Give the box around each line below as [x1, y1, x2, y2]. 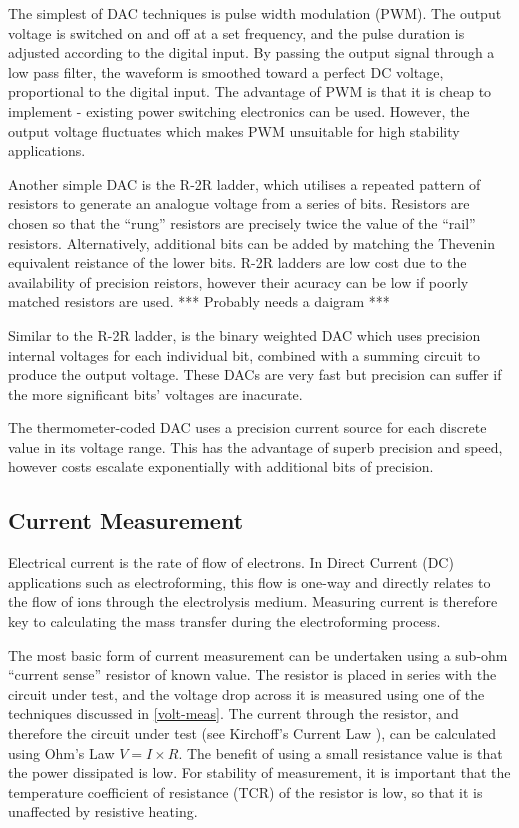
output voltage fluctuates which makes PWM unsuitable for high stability [8, 120, 460, 141]
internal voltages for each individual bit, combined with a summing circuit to [8, 344, 481, 365]
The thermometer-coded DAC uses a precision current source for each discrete [8, 417, 487, 438]
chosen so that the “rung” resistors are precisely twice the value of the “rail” [8, 212, 476, 233]
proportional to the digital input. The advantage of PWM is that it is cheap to [8, 81, 492, 102]
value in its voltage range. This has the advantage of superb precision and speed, [8, 436, 503, 457]
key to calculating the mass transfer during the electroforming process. [8, 611, 441, 632]
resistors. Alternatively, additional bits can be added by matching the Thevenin [8, 232, 495, 253]
